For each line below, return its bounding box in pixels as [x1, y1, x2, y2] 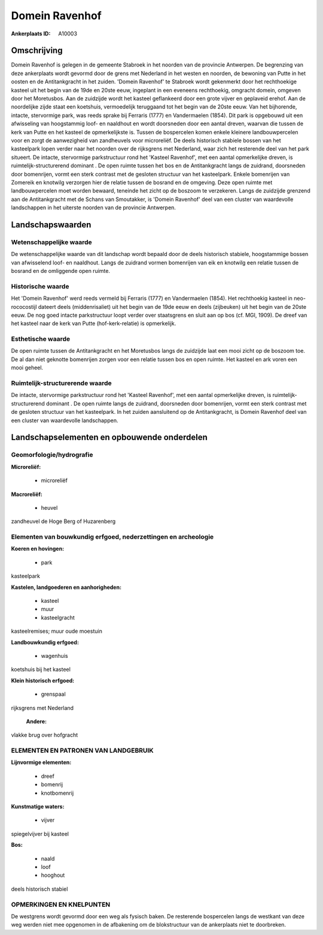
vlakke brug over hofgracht [11, 732, 78, 739]
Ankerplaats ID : [11, 30, 51, 37]
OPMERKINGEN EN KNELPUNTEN [11, 900, 111, 909]
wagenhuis [41, 652, 68, 659]
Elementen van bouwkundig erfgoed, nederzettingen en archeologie [11, 533, 214, 541]
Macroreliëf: [11, 491, 43, 498]
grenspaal [41, 690, 66, 698]
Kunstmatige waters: [11, 803, 65, 810]
